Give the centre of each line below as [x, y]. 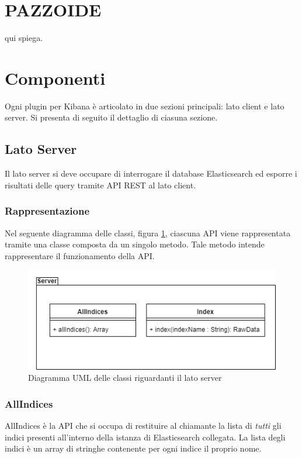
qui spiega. [24, 38]
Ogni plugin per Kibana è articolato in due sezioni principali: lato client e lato [145, 106]
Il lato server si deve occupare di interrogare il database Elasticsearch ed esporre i [151, 173]
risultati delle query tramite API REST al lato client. [100, 185]
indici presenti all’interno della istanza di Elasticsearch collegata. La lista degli [145, 437]
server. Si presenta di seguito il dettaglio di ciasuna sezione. [111, 117]
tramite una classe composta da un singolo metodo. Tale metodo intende [135, 244]
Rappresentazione [47, 211]
